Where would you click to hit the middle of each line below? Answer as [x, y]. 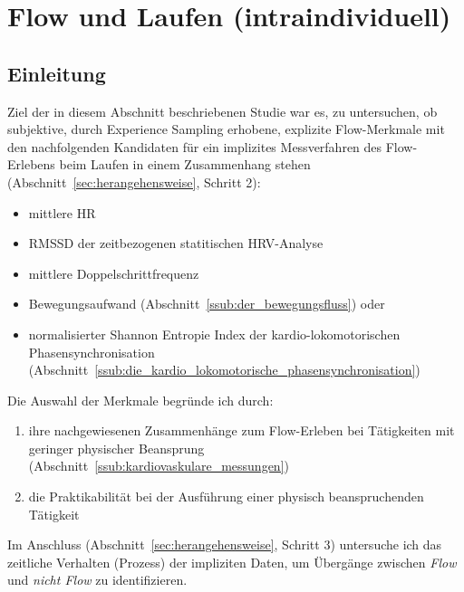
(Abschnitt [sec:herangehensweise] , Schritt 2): [134, 181]
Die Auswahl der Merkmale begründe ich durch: [140, 400]
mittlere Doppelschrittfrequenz [114, 273]
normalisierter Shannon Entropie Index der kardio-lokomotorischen [214, 334]
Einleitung [57, 73]
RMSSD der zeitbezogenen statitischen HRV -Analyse [176, 243]
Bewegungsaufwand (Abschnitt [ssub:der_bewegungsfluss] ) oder [207, 304]
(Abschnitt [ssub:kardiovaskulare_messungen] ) [159, 466]
